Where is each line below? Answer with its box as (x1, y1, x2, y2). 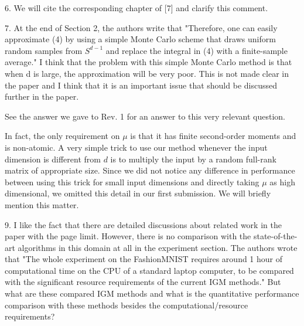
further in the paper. (5, 90, 79, 103)
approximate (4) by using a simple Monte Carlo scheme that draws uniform (5, 33, 276, 45)
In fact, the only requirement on (5, 130, 120, 142)
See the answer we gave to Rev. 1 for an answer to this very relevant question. (5, 110, 285, 122)
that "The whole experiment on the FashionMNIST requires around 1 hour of (5, 253, 283, 265)
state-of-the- (253, 230, 298, 242)
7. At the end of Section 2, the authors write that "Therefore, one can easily (5, 21, 278, 33)
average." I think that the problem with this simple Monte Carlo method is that (5, 56, 292, 68)
